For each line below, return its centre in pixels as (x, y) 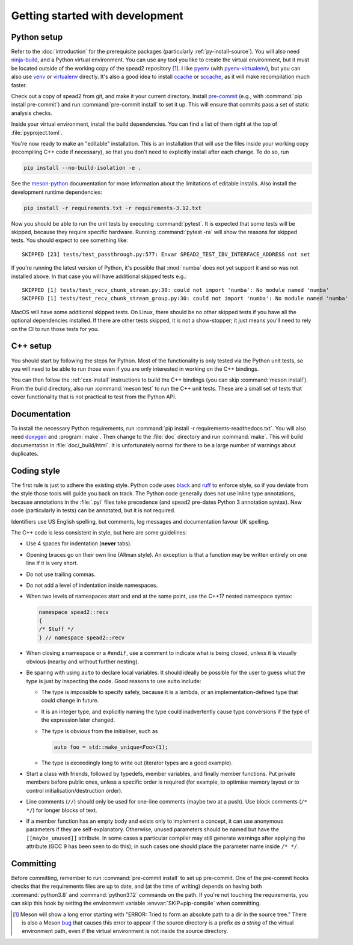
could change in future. (70, 701)
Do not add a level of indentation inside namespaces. (92, 585)
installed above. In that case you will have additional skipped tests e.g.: (99, 276)
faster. (19, 85)
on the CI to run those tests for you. (55, 329)
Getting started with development (97, 16)
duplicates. (25, 454)
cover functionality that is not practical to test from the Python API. (94, 397)
